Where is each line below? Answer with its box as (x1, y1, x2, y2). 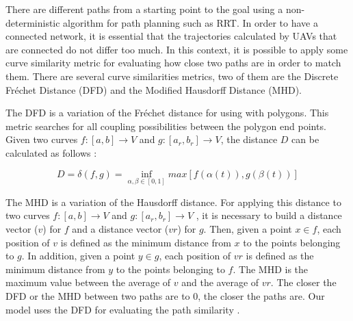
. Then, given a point (203, 222, 292, 235)
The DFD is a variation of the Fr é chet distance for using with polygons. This (5, 105, 329, 120)
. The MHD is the (233, 261, 309, 276)
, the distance (220, 132, 278, 146)
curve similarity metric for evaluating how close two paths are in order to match (5, 55, 341, 70)
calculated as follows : (5, 145, 97, 159)
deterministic (5, 15, 60, 29)
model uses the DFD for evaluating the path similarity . (5, 302, 240, 316)
